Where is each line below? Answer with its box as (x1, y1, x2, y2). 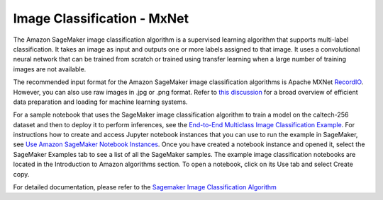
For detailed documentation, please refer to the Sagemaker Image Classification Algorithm (13, 183, 277, 192)
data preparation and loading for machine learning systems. (13, 98, 188, 106)
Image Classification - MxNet (13, 11, 189, 26)
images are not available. (13, 64, 87, 73)
